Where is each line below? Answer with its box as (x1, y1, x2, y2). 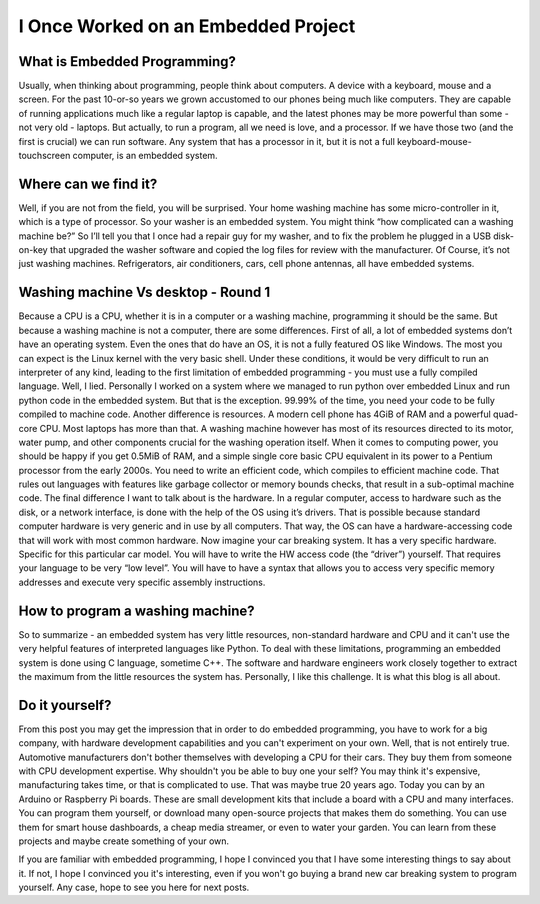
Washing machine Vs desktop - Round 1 (18, 284, 270, 301)
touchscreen (18, 150, 71, 162)
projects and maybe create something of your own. (18, 835, 230, 847)
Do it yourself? (18, 696, 112, 714)
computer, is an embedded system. (72, 150, 219, 162)
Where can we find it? (18, 175, 158, 192)
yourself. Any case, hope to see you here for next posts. (18, 881, 250, 894)
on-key (18, 244, 49, 256)
